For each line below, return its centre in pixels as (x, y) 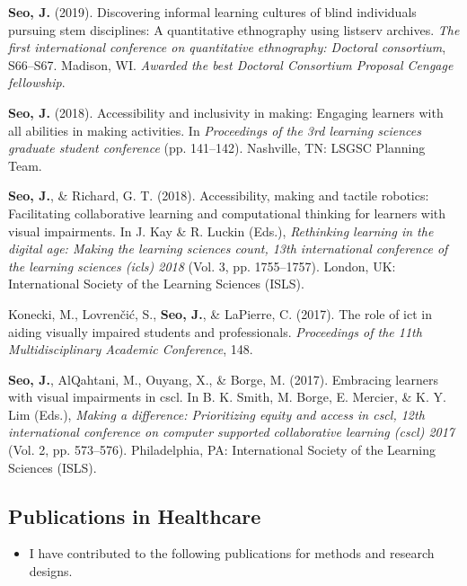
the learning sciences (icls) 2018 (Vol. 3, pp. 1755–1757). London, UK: (202, 266)
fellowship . (37, 82)
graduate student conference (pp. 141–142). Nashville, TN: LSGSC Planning (217, 148)
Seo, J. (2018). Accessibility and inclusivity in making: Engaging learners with (226, 112)
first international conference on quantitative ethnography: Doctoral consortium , (227, 47)
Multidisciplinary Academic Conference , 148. (131, 349)
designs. (51, 571)
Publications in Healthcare (135, 515)
